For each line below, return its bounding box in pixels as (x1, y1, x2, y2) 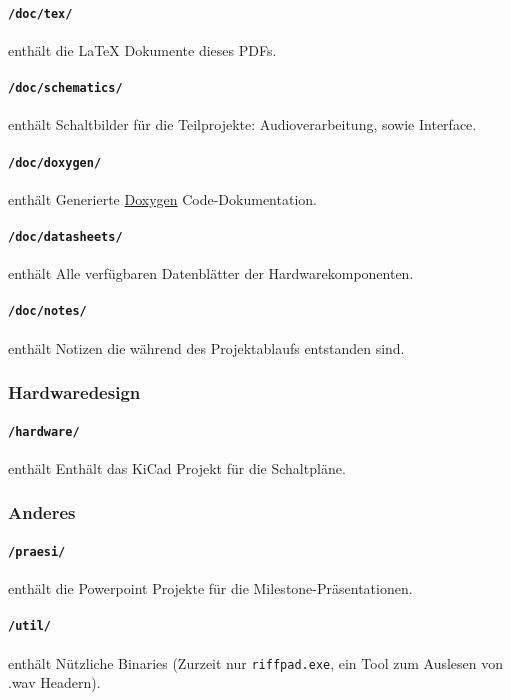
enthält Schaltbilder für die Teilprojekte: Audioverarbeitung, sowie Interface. (8, 114, 477, 135)
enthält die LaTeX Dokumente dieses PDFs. (8, 39, 277, 60)
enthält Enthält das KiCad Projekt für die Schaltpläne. (8, 457, 346, 478)
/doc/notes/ (8, 304, 87, 319)
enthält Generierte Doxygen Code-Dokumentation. (8, 188, 317, 209)
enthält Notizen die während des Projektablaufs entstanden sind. (8, 337, 405, 358)
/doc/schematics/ (8, 81, 123, 96)
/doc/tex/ (8, 6, 73, 21)
